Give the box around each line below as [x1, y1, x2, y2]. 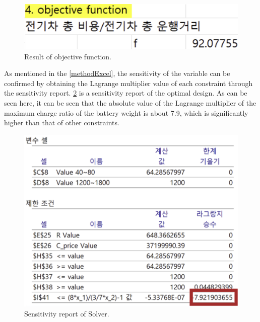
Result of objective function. [24, 51, 111, 61]
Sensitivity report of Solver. [24, 308, 109, 318]
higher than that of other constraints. [4, 117, 119, 128]
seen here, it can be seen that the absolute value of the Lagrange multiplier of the [4, 97, 256, 108]
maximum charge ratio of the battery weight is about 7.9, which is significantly [4, 107, 248, 118]
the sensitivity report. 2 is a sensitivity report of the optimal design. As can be [4, 88, 247, 98]
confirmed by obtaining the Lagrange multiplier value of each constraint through [4, 77, 253, 88]
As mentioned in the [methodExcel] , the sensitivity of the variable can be [4, 68, 230, 78]
